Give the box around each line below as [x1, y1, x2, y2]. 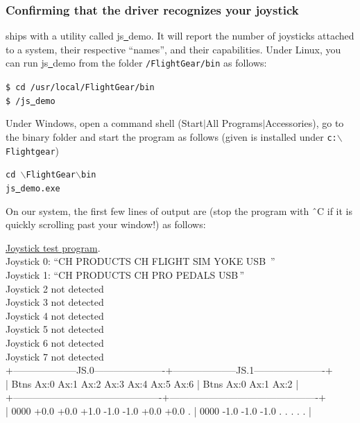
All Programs [205, 116, 263, 130]
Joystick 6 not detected [6, 335, 104, 349]
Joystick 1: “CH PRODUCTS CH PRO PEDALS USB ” [6, 267, 245, 282]
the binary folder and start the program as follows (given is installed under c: [6, 129, 337, 144]
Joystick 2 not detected [6, 281, 104, 295]
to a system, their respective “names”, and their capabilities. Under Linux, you [6, 42, 341, 56]
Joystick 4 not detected [6, 308, 104, 322]
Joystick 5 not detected [6, 322, 104, 336]
